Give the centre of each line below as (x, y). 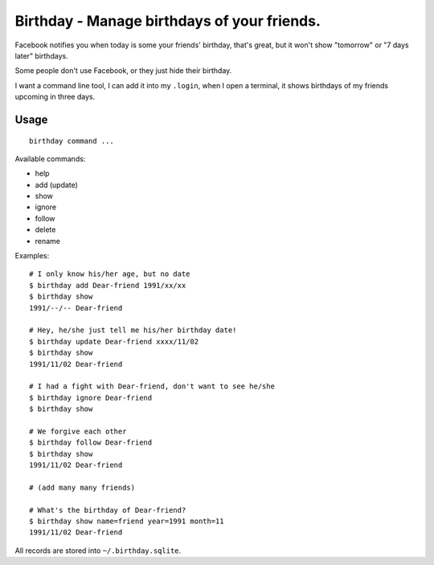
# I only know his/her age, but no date (110, 274)
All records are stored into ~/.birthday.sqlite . (98, 551)
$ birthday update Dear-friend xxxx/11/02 (114, 341)
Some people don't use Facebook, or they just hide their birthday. (123, 71)
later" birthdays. (41, 55)
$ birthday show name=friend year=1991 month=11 (127, 521)
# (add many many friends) (82, 487)
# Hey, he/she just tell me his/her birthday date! (133, 330)
